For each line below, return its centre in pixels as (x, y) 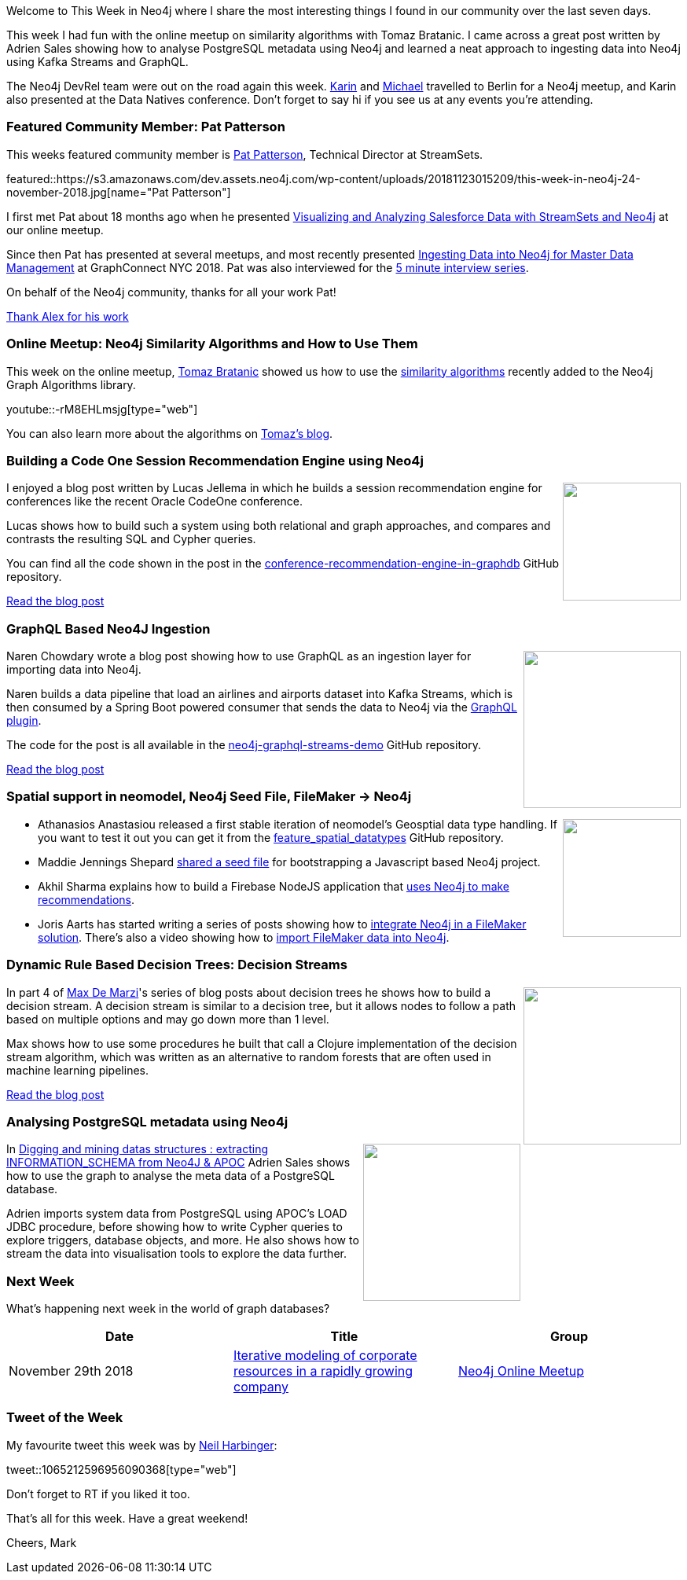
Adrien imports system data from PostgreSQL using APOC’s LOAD (177, 1214)
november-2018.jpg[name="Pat (88, 192)
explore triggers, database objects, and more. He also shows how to (183, 1240)
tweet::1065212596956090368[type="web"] (121, 1469)
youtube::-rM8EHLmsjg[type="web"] (102, 409)
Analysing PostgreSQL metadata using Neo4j (147, 1121)
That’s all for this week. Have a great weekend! (127, 1518)
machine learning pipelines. (77, 1070)
